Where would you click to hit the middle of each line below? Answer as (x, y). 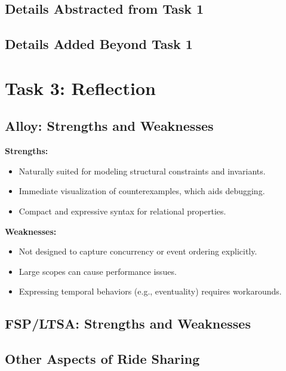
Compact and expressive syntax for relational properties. (122, 211)
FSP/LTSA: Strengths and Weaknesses (128, 324)
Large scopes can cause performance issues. (98, 271)
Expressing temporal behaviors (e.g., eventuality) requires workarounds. (150, 291)
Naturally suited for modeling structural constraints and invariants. (142, 171)
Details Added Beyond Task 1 (99, 44)
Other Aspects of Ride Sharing (102, 359)
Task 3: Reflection (80, 88)
